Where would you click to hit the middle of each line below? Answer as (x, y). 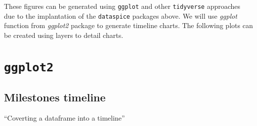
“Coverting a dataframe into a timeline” (64, 118)
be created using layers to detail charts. (64, 35)
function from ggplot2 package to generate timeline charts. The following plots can (128, 25)
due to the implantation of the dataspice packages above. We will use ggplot (121, 16)
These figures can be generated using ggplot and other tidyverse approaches (122, 6)
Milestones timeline (55, 97)
